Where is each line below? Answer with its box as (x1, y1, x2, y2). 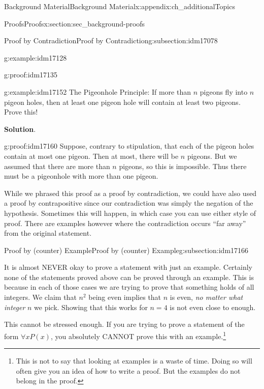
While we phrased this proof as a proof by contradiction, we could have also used (4, 187, 257, 198)
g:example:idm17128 (4, 52, 67, 63)
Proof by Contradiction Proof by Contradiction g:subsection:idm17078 (4, 35, 218, 46)
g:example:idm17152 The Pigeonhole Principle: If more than (4, 86, 191, 97)
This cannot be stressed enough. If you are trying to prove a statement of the (4, 319, 245, 329)
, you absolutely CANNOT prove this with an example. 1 (50, 329, 226, 341)
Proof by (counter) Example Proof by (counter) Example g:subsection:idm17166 (4, 244, 249, 255)
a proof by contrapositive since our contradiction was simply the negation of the (4, 198, 253, 208)
